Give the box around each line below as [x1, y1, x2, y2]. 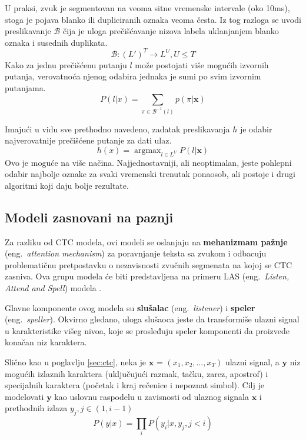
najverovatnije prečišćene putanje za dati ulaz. [5, 134, 172, 146]
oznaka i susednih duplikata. [5, 36, 108, 48]
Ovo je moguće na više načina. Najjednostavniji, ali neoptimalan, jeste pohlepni [5, 156, 292, 168]
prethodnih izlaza [5, 402, 68, 414]
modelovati [5, 390, 44, 402]
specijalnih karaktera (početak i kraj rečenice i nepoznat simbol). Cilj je [5, 379, 264, 391]
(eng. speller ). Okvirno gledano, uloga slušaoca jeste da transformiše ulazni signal [5, 313, 300, 325]
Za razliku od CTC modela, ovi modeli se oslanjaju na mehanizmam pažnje [5, 235, 288, 248]
